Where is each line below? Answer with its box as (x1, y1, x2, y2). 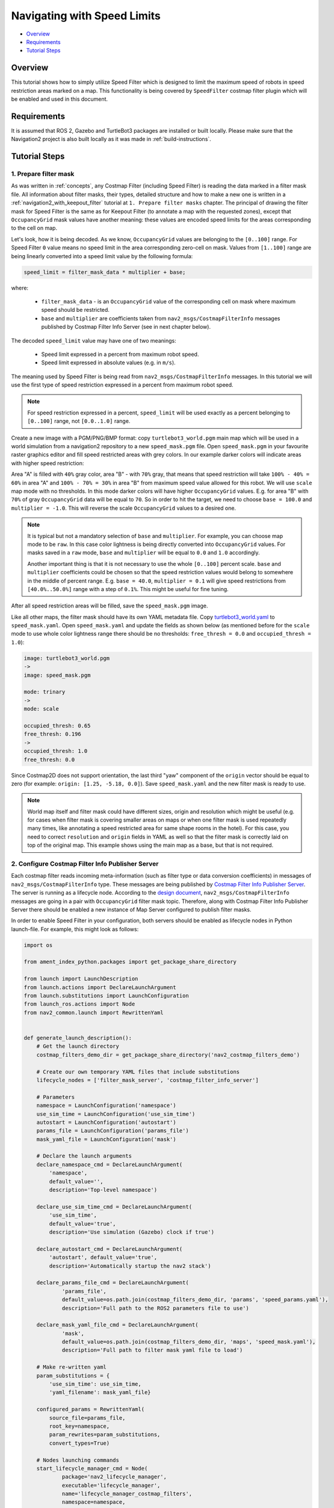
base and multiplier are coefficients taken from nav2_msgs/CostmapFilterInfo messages (41, 314, 280, 322)
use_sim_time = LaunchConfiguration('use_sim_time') (36, 1110, 196, 1117)
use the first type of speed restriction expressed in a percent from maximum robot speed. (11, 381, 234, 388)
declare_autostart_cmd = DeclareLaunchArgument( (36, 1246, 183, 1252)
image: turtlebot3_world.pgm (23, 654, 110, 662)
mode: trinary (23, 688, 66, 695)
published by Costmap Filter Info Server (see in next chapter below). (41, 323, 211, 331)
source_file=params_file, (49, 1415, 126, 1421)
